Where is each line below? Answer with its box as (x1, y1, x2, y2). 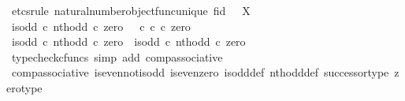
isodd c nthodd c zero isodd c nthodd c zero (11, 33, 246, 50)
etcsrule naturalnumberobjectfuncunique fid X (11, 2, 251, 18)
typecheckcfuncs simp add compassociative (11, 48, 223, 65)
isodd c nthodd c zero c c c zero (11, 17, 191, 34)
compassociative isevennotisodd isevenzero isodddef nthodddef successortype (11, 64, 389, 80)
